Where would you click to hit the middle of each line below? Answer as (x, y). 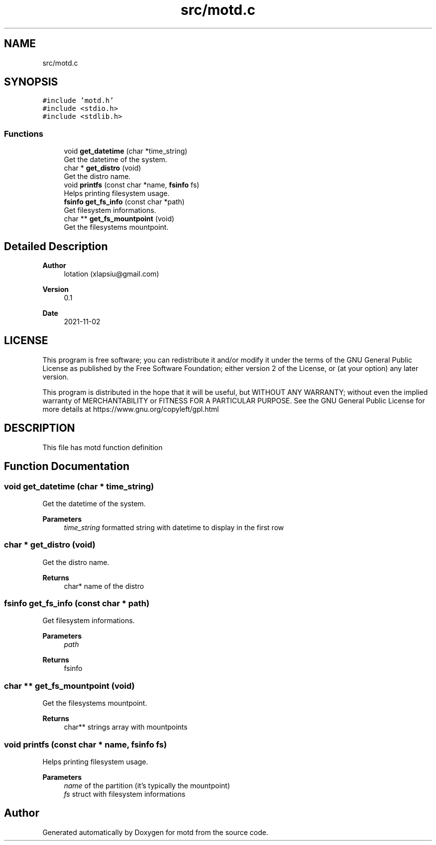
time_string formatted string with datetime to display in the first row (174, 527)
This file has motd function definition (103, 447)
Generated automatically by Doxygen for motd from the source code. (156, 832)
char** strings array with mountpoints (126, 727)
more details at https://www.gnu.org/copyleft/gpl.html (131, 409)
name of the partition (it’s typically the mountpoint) (147, 785)
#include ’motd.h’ (78, 101)
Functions (24, 134)
